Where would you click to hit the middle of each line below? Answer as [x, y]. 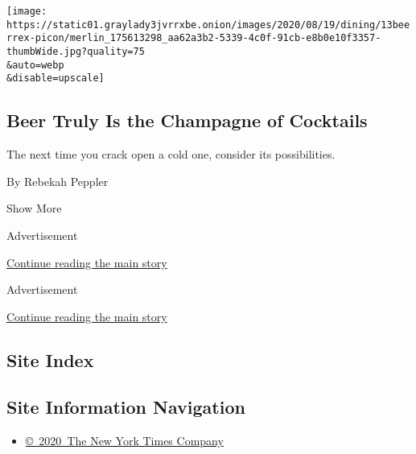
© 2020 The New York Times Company [124, 441]
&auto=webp [35, 65]
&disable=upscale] [56, 78]
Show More [34, 208]
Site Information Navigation [126, 407]
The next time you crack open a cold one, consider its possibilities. [171, 154]
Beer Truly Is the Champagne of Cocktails [187, 120]
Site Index [50, 359]
